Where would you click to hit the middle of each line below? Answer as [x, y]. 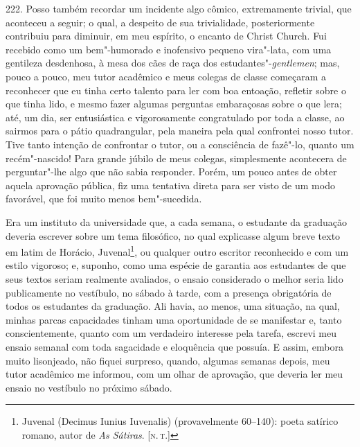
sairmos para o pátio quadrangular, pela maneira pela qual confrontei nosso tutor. [180, 131]
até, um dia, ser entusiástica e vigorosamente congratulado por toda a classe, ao [175, 117]
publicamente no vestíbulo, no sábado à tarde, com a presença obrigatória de [169, 292]
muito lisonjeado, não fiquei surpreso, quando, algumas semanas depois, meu [168, 360]
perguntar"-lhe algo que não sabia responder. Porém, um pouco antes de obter [171, 172]
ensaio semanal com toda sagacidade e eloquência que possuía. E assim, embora [174, 346]
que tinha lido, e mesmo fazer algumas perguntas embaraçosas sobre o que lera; [174, 104]
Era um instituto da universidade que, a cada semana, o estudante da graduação [176, 221]
